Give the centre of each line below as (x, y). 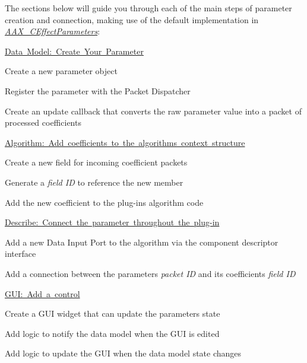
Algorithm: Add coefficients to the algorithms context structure (125, 142)
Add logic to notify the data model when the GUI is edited (112, 333)
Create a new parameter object (61, 71)
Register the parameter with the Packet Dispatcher (98, 90)
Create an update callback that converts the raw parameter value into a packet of (153, 111)
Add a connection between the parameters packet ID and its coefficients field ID (150, 273)
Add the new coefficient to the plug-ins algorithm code (104, 202)
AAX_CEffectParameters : (53, 31)
